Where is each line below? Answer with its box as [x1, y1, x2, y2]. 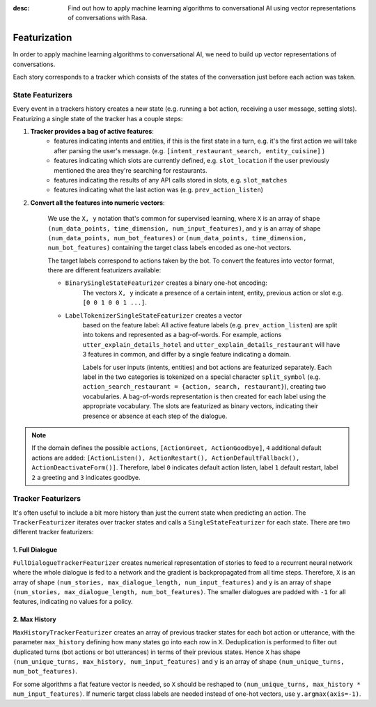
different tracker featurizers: [13, 528, 94, 536]
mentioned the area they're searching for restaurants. [54, 166, 207, 174]
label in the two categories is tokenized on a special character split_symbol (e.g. [82, 373, 321, 381]
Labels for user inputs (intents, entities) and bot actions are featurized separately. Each [82, 363, 332, 371]
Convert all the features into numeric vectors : [30, 199, 165, 207]
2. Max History [13, 615, 57, 623]
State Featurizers [13, 90, 73, 100]
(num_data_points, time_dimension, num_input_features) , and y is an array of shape [47, 224, 321, 233]
